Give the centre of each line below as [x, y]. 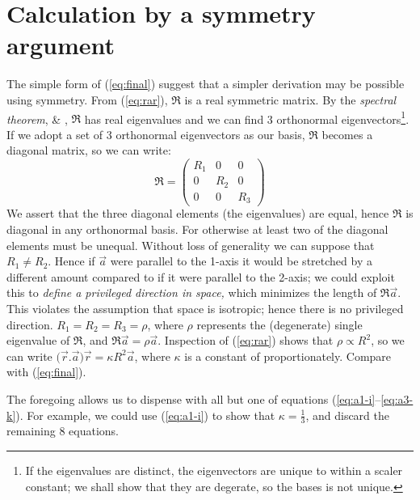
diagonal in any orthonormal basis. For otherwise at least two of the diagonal [197, 229]
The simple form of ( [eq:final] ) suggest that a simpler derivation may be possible [206, 84]
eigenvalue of [38, 340]
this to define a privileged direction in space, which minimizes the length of [192, 292]
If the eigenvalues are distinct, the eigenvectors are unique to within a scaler [214, 470]
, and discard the [347, 415]
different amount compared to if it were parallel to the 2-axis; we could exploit [201, 276]
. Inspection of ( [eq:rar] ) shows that [246, 340]
